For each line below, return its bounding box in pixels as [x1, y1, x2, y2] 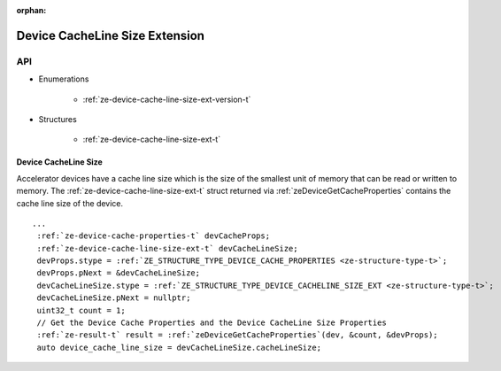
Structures [38, 113, 77, 124]
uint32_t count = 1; [36, 305, 126, 315]
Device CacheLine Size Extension [16, 27, 205, 43]
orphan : [16, 5, 47, 15]
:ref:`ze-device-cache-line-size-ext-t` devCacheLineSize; [36, 243, 298, 253]
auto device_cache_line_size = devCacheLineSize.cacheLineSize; [36, 342, 322, 352]
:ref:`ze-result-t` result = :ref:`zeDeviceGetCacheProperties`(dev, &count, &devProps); [36, 330, 438, 340]
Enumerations [38, 73, 89, 84]
